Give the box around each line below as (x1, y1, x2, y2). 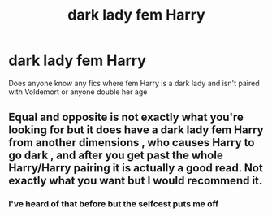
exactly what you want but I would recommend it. (8, 174, 263, 188)
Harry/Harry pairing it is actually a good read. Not (8, 161, 264, 176)
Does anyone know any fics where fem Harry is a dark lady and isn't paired (8, 78, 260, 88)
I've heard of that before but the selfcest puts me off (8, 198, 219, 210)
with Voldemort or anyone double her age (8, 87, 148, 97)
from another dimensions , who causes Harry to (8, 136, 255, 150)
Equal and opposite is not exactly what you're (8, 111, 244, 124)
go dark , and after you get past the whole (8, 149, 223, 163)
